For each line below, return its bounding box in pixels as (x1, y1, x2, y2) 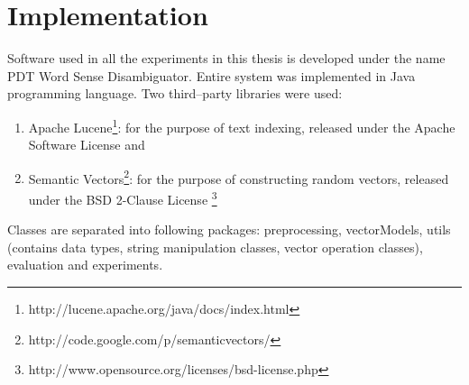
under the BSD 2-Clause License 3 (28, 188, 217, 208)
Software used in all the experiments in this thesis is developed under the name (7, 49, 446, 68)
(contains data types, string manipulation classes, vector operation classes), (7, 237, 423, 256)
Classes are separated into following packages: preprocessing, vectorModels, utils (7, 220, 451, 239)
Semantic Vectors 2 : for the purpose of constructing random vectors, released (28, 166, 449, 188)
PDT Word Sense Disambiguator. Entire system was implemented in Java (7, 66, 416, 85)
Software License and (28, 135, 145, 154)
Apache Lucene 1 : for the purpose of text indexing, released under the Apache (28, 115, 455, 136)
